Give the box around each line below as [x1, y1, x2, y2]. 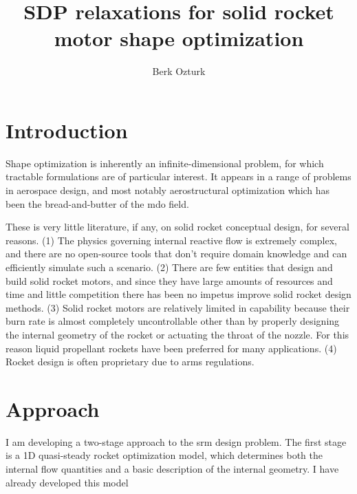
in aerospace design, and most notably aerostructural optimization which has [6, 183, 330, 197]
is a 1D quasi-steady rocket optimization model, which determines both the [6, 448, 323, 462]
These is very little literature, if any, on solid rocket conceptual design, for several [6, 219, 349, 234]
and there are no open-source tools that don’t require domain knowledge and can [6, 246, 347, 261]
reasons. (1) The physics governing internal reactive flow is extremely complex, [6, 233, 337, 247]
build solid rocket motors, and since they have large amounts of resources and [6, 273, 333, 288]
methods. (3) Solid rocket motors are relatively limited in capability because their [6, 300, 350, 314]
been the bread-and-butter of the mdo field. [6, 196, 189, 211]
